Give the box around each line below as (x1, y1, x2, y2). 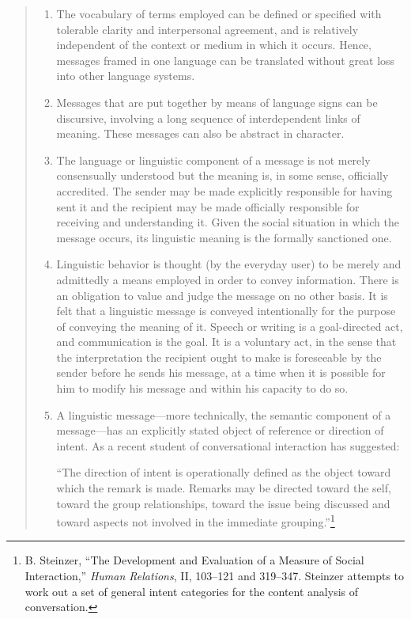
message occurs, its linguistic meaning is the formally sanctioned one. (56, 229, 392, 245)
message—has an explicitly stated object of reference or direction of (56, 422, 384, 439)
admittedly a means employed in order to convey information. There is (56, 271, 399, 287)
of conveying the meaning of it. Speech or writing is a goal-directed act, (56, 317, 403, 334)
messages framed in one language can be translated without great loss (56, 51, 395, 68)
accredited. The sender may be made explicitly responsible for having (56, 182, 393, 199)
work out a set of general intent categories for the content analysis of (25, 583, 358, 599)
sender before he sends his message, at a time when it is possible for (56, 364, 386, 381)
